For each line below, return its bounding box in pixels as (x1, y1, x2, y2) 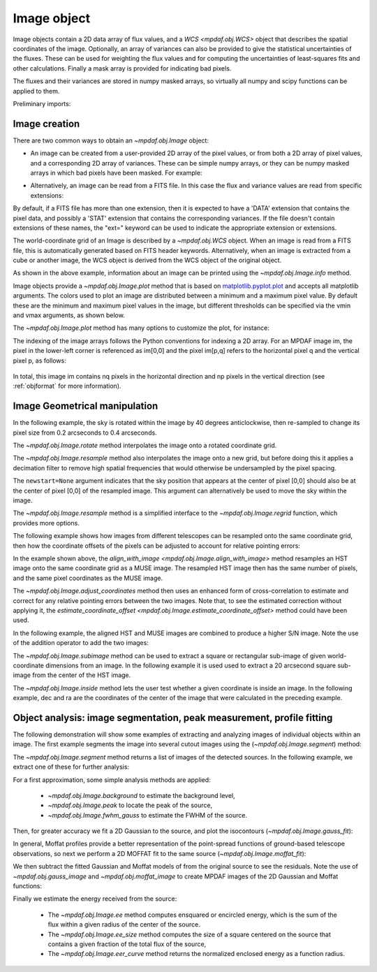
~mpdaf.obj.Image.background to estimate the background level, (47, 791, 235, 799)
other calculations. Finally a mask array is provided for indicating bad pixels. (13, 64, 232, 73)
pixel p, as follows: (13, 356, 66, 365)
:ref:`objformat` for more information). (13, 382, 121, 391)
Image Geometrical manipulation (13, 400, 158, 412)
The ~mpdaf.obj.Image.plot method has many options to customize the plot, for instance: (13, 324, 270, 332)
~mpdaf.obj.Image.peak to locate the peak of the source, (47, 801, 213, 810)
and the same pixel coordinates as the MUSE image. (13, 574, 163, 582)
